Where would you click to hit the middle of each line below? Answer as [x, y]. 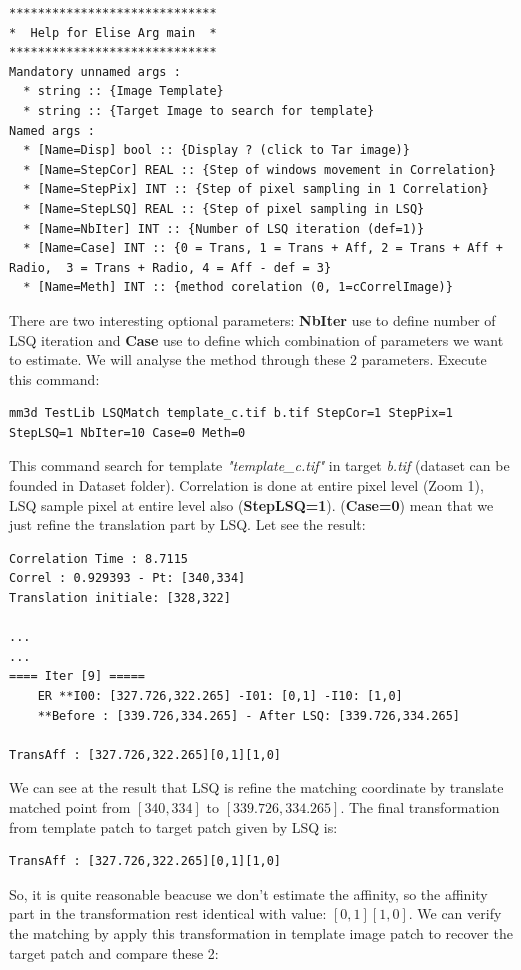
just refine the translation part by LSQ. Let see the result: [187, 524]
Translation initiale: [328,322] [120, 598]
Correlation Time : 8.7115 [98, 558]
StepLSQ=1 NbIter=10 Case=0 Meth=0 [127, 432]
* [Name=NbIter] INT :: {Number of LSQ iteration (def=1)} [224, 228]
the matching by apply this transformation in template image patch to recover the [261, 932]
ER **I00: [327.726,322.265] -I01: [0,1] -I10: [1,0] [220, 696]
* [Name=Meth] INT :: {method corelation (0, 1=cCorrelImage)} [238, 287]
